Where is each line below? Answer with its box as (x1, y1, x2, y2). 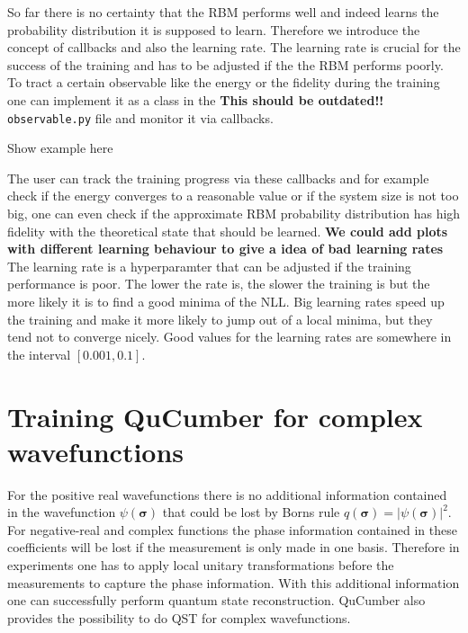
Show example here (7, 138, 113, 157)
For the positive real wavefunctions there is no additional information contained (7, 485, 447, 504)
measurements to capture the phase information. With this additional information (7, 573, 460, 592)
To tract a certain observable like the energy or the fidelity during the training (7, 73, 440, 92)
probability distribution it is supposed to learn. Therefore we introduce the (7, 20, 420, 39)
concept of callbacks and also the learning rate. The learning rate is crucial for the (7, 38, 461, 57)
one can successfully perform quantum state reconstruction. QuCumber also (7, 591, 426, 610)
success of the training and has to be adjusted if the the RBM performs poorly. (7, 55, 444, 74)
